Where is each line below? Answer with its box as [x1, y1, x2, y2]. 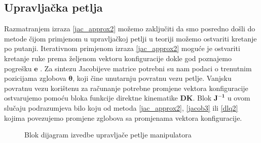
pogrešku [4, 63, 32, 73]
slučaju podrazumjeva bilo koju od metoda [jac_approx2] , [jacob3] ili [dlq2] [4, 102, 238, 113]
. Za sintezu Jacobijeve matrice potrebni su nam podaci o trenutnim [40, 63, 252, 73]
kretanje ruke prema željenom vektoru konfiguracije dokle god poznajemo [4, 53, 232, 63]
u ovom [227, 92, 250, 103]
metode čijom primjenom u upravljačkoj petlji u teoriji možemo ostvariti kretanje [4, 33, 257, 43]
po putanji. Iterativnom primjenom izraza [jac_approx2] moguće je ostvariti [4, 43, 240, 54]
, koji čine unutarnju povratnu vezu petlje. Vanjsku [72, 73, 232, 83]
